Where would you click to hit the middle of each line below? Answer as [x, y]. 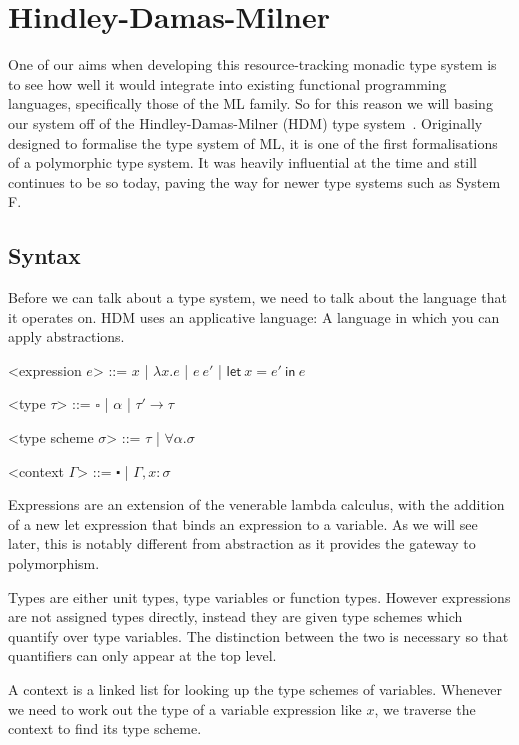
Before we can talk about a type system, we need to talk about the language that [257, 297]
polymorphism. [54, 563]
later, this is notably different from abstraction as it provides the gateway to [242, 543]
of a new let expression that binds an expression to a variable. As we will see [243, 523]
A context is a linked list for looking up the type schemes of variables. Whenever [255, 688]
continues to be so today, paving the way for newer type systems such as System [254, 181]
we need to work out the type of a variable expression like [185, 708]
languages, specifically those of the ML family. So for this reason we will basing [250, 103]
